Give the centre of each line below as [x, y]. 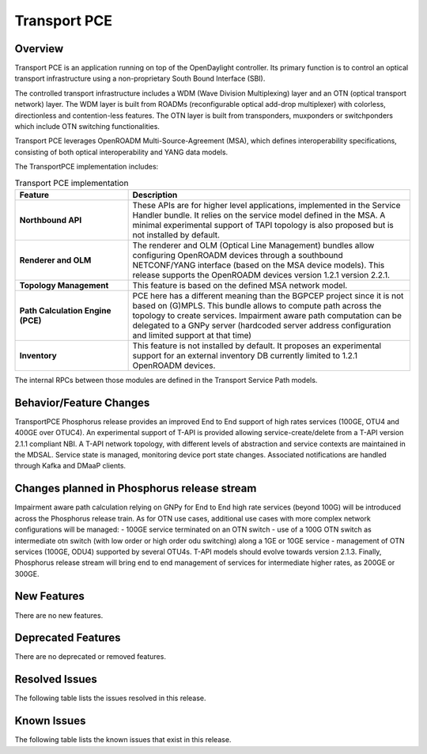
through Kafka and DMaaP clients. [70, 466]
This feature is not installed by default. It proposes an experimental [257, 346]
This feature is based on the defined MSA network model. [240, 285]
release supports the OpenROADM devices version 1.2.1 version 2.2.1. [261, 275]
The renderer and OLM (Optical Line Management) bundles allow [253, 245]
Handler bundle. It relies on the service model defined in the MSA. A [259, 215]
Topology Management [64, 285]
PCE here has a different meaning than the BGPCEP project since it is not [268, 295]
